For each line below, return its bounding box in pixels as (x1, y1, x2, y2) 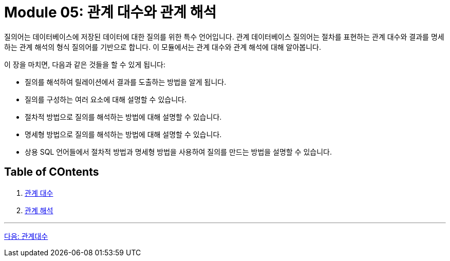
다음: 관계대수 (4, 231, 48, 240)
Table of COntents (4, 165, 99, 179)
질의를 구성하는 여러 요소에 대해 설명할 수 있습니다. (25, 95, 186, 104)
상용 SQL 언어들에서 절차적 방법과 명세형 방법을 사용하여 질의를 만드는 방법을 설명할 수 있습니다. (25, 147, 332, 156)
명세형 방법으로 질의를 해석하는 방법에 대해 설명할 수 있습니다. (25, 129, 222, 139)
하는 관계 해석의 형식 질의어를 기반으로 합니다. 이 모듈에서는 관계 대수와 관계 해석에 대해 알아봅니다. (4, 42, 322, 51)
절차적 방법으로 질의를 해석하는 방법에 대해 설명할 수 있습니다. (25, 112, 222, 121)
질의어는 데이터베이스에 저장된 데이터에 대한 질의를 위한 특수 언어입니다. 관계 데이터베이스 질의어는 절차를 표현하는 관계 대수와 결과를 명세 (4, 32, 444, 41)
